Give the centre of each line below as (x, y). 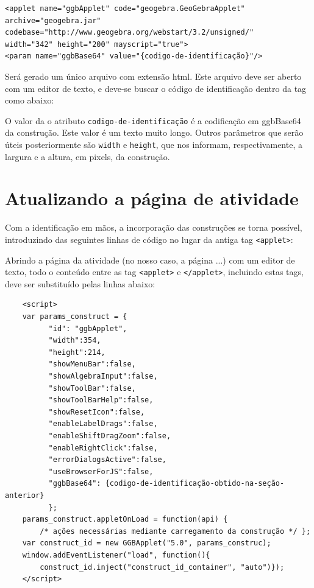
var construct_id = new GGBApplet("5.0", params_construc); (147, 543)
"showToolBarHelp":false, (101, 400)
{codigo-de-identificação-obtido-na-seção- (195, 484)
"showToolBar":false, (92, 388)
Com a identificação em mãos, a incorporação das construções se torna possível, (154, 227)
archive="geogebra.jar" (53, 20)
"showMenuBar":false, (92, 364)
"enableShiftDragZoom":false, (110, 436)
